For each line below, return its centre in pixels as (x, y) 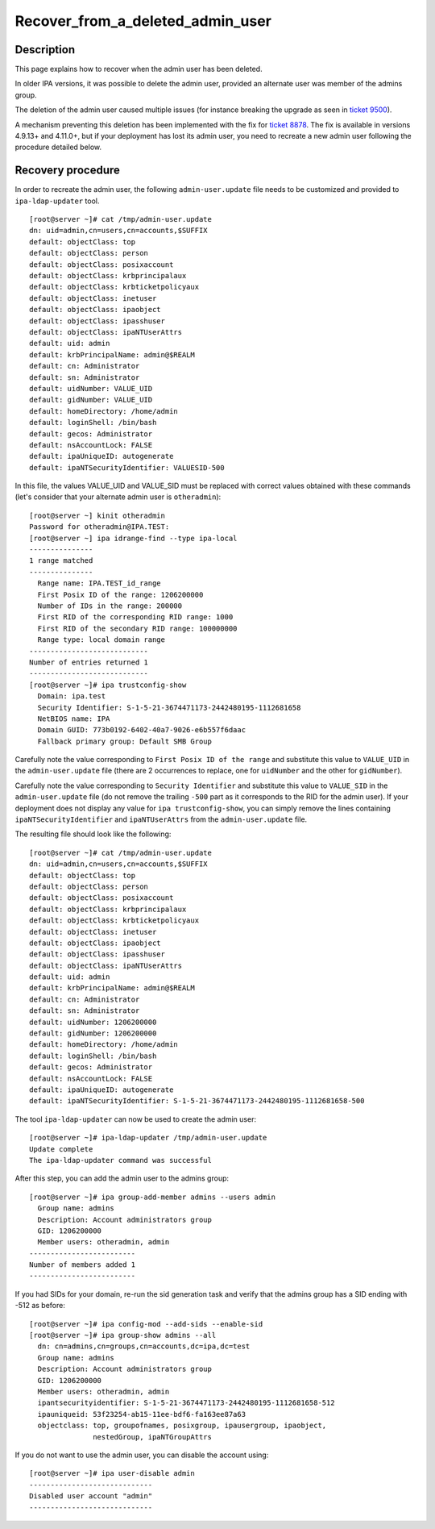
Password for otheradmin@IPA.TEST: (99, 527)
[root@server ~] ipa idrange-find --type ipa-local (133, 538)
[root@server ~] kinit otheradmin (97, 515)
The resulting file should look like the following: (93, 834)
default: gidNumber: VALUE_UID (91, 400)
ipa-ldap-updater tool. (57, 201)
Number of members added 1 (83, 1265)
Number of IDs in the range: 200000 (110, 606)
